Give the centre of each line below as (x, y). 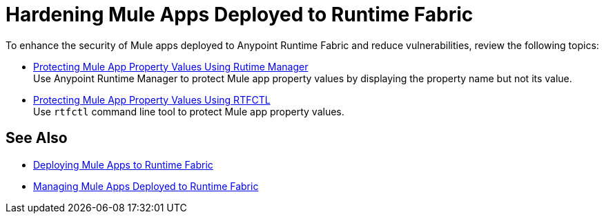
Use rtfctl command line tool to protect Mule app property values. (189, 111)
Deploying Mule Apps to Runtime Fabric (123, 164)
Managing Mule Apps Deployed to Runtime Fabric (146, 186)
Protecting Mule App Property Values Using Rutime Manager (171, 66)
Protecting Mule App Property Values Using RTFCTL (152, 99)
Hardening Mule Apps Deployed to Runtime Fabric (240, 15)
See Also (37, 138)
